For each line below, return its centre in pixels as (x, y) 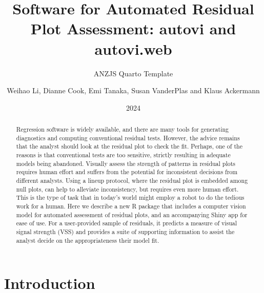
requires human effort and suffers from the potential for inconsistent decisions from (127, 172)
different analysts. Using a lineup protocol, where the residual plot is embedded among (132, 181)
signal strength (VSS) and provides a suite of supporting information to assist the (125, 231)
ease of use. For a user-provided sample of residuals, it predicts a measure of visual (127, 223)
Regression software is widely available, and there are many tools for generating (122, 129)
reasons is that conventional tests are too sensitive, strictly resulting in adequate (123, 155)
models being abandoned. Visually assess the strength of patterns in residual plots (126, 163)
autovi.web (133, 48)
